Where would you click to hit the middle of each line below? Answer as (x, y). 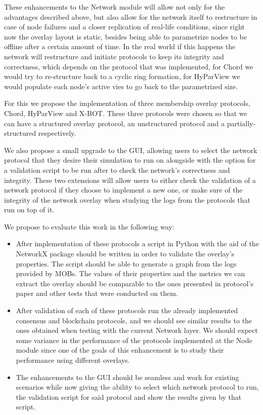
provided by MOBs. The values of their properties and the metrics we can (130, 273)
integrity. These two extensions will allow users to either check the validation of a (130, 180)
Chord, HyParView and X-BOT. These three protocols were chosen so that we (126, 113)
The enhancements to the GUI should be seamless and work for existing (127, 377)
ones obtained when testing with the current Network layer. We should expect (137, 330)
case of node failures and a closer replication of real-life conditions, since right (124, 27)
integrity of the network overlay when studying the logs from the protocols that (127, 199)
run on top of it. (29, 210)
